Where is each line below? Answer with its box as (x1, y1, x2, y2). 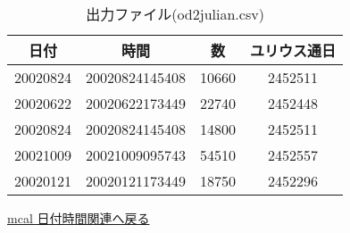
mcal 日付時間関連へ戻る (7, 209, 150, 227)
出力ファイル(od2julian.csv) (86, 4, 264, 24)
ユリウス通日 (250, 40, 337, 61)
